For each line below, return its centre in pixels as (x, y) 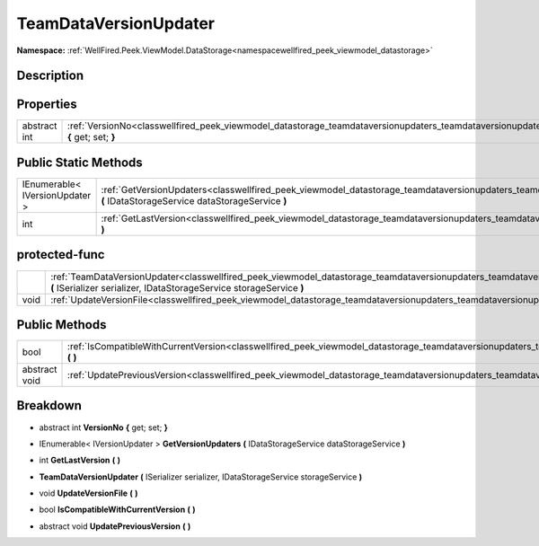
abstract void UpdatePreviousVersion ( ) (115, 526)
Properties (47, 105)
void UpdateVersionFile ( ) (88, 493)
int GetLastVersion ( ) (80, 460)
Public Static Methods (80, 162)
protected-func (61, 255)
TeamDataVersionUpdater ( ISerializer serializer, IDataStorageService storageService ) (201, 477)
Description (50, 76)
